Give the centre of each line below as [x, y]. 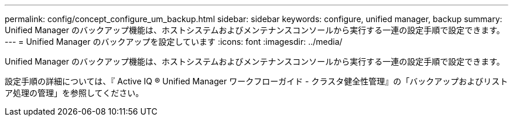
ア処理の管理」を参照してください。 [74, 93]
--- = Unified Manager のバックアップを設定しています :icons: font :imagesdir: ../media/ [174, 42]
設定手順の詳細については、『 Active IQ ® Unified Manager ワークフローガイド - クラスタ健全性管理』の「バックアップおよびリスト [256, 81]
